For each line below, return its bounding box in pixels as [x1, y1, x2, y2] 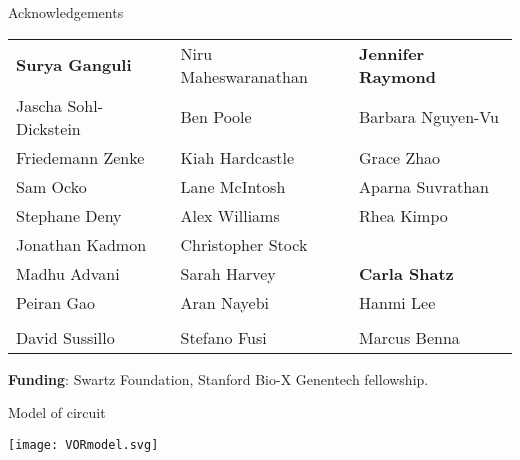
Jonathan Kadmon [16, 232, 147, 256]
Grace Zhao [359, 145, 441, 169]
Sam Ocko [16, 174, 87, 198]
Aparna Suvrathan [359, 174, 489, 198]
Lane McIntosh [180, 174, 286, 198]
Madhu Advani [16, 261, 120, 285]
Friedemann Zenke [16, 145, 145, 169]
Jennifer [359, 41, 425, 65]
